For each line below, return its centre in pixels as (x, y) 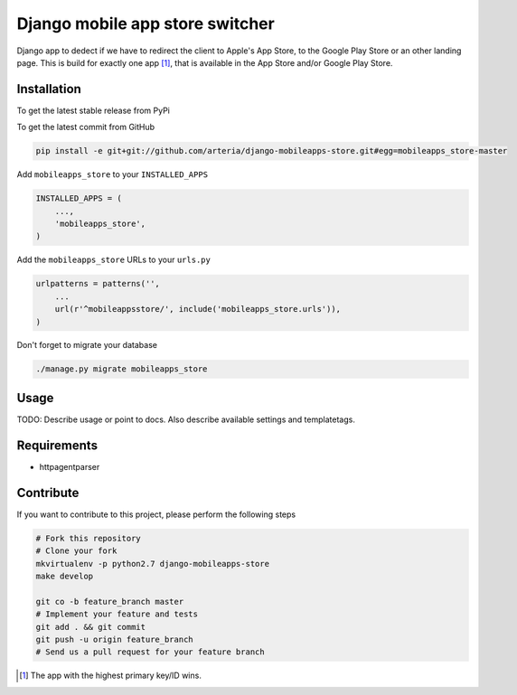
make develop (65, 576)
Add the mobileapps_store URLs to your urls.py (114, 260)
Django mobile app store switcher (146, 23)
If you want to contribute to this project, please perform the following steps (156, 514)
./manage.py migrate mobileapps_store (122, 369)
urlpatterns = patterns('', (98, 284)
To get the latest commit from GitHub (86, 127)
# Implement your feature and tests (117, 614)
